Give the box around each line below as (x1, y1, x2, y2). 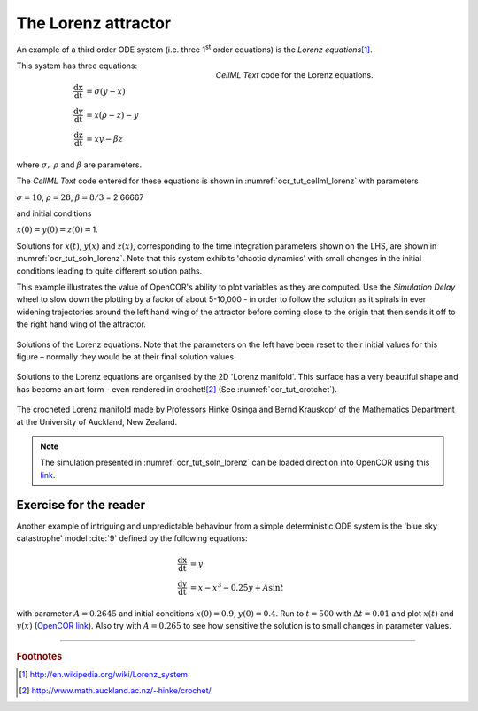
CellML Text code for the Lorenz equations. (215, 69, 374, 80)
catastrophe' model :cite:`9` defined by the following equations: (16, 533, 248, 544)
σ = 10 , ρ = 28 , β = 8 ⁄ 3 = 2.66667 (16, 191, 144, 203)
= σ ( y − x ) (85, 86, 126, 97)
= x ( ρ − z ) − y (85, 110, 139, 120)
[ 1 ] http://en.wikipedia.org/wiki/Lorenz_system (19, 669, 188, 680)
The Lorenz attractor (16, 13, 172, 33)
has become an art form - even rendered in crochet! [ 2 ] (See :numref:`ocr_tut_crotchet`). (16, 383, 338, 394)
